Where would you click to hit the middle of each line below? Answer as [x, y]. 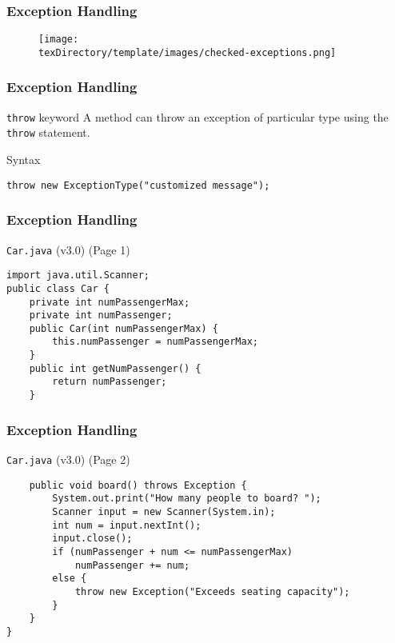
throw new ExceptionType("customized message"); [138, 185]
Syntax [24, 160]
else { [70, 579]
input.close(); [92, 539]
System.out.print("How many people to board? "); [187, 499]
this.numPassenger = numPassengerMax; [155, 342]
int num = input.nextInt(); [127, 525]
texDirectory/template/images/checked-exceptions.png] [188, 52]
